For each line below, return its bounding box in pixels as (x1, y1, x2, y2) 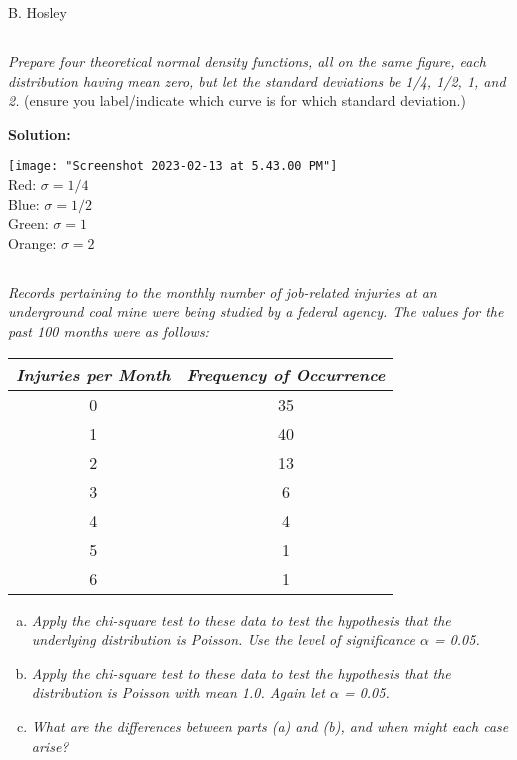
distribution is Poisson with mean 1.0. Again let (31, 682, 325, 703)
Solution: (8, 123, 71, 144)
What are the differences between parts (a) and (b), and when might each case (31, 715, 509, 736)
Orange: (8, 232, 57, 253)
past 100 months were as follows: (8, 320, 209, 341)
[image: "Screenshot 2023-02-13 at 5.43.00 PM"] (8, 159, 338, 174)
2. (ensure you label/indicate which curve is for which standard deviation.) (8, 90, 466, 111)
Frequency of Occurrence (186, 362, 386, 386)
